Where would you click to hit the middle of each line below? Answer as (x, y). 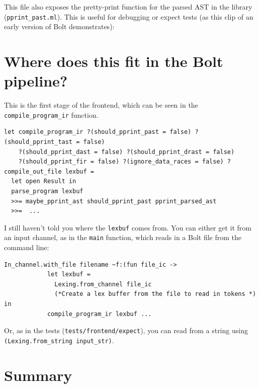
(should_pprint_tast (38, 142)
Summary (38, 375)
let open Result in (44, 181)
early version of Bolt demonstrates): (59, 26)
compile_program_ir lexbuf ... (99, 314)
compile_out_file (33, 171)
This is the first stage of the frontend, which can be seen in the (101, 105)
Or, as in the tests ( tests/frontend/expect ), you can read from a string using (126, 330)
